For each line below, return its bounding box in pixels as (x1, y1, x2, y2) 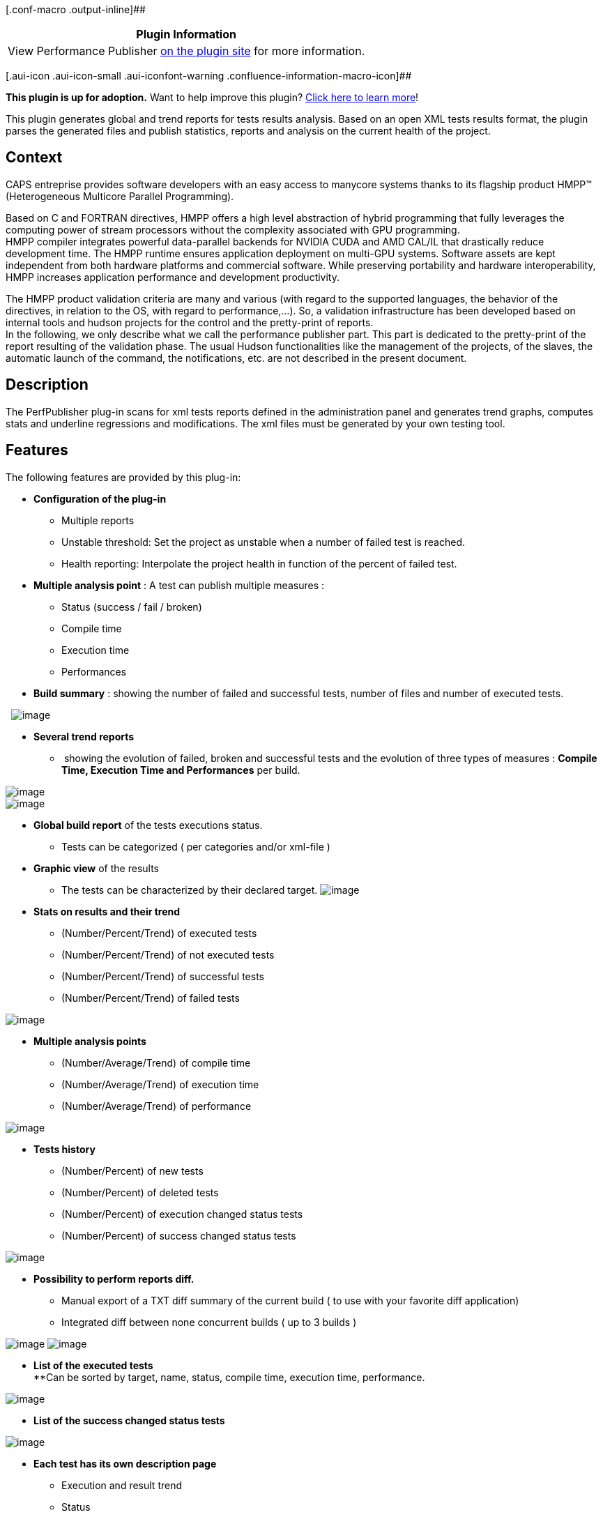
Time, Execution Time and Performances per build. (61, 763, 300, 776)
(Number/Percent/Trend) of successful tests (61, 970, 264, 982)
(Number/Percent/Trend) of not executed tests (61, 948, 275, 961)
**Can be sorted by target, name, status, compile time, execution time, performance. (33, 1371, 425, 1383)
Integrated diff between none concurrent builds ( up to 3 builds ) (61, 1316, 357, 1328)
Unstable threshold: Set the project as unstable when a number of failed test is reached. (61, 535, 466, 548)
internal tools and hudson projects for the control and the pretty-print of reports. (6, 316, 374, 328)
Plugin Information (136, 27, 236, 41)
